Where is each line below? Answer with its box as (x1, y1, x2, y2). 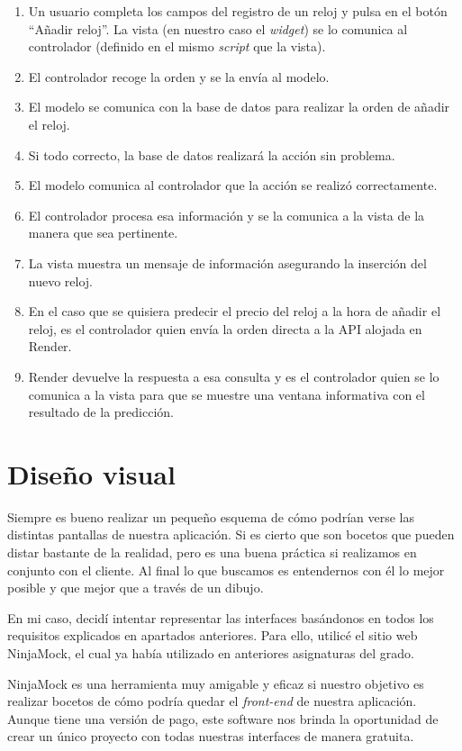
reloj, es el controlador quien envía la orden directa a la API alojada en (28, 319, 422, 338)
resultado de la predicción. (28, 403, 174, 421)
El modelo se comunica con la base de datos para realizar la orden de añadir (28, 97, 450, 116)
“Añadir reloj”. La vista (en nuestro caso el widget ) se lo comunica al (28, 19, 408, 38)
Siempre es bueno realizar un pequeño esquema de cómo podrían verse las (7, 507, 414, 526)
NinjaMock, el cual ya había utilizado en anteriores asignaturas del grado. (7, 643, 414, 662)
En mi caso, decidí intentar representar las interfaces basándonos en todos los (7, 608, 434, 627)
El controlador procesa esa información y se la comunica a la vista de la (28, 205, 425, 224)
